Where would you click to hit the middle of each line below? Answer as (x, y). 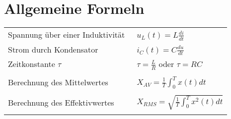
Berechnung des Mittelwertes (58, 82)
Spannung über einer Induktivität (67, 35)
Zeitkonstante (32, 64)
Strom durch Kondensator (53, 49)
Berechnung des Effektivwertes (61, 102)
